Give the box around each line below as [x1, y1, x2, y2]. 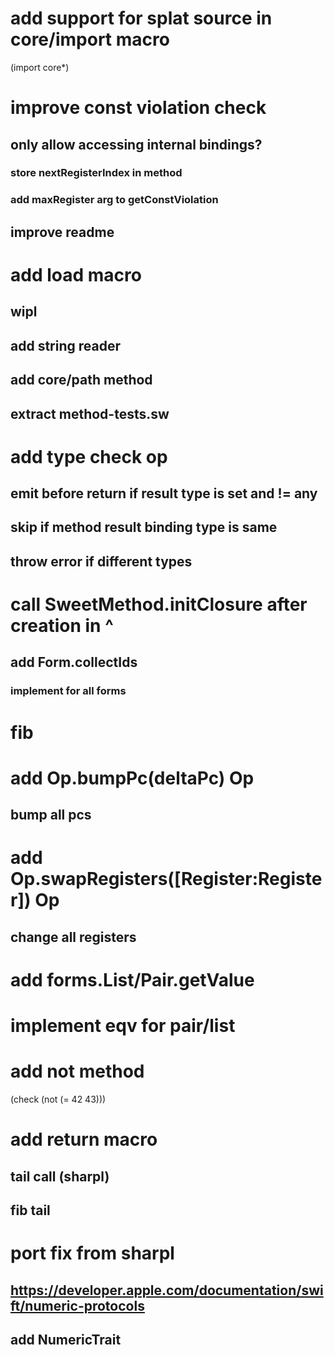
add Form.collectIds [10, 654, 138, 671]
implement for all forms [10, 684, 127, 698]
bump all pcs [10, 807, 92, 824]
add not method [10, 1060, 145, 1083]
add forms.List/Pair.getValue [10, 968, 255, 991]
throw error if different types [10, 553, 193, 570]
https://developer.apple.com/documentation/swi [10, 1282, 324, 1299]
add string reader [10, 337, 121, 354]
